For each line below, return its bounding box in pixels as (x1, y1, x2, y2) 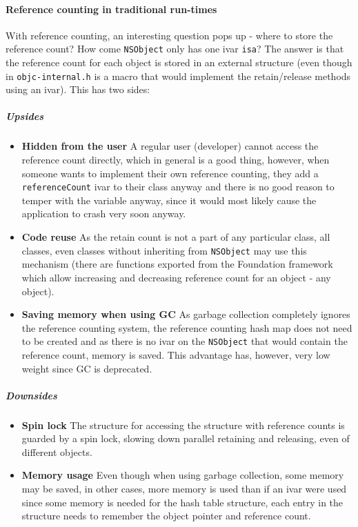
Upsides (6, 109, 43, 123)
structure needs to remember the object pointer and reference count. (21, 508, 311, 523)
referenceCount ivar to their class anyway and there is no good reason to (21, 179, 335, 194)
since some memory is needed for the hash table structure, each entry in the (21, 495, 344, 509)
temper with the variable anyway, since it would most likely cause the (21, 192, 317, 207)
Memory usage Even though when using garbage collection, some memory (21, 468, 344, 482)
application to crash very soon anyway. (21, 206, 186, 221)
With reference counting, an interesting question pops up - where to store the (6, 28, 333, 42)
